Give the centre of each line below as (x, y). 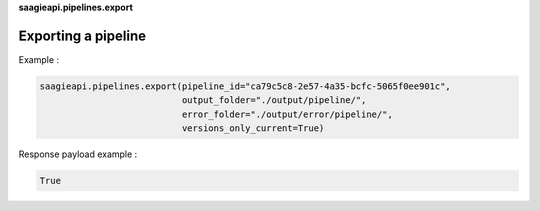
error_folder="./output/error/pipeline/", (287, 114)
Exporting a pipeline (82, 35)
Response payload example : (78, 154)
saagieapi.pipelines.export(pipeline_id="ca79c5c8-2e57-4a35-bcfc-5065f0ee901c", (245, 86)
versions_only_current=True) (253, 128)
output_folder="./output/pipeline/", (274, 100)
